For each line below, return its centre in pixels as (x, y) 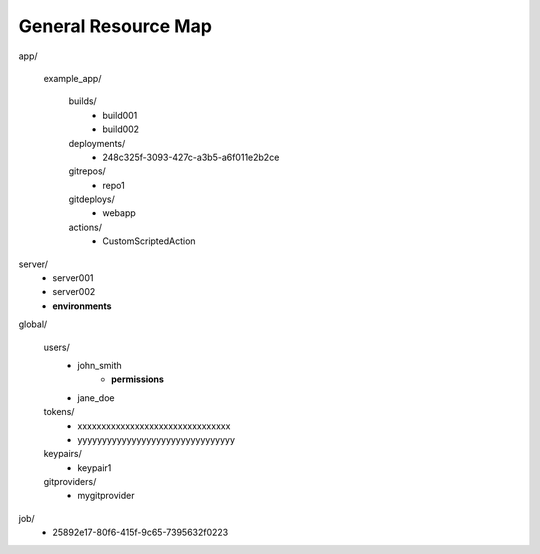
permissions (138, 379)
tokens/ (59, 412)
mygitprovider (106, 496)
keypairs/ (62, 454)
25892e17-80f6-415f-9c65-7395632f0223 (140, 532)
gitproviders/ (70, 482)
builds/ (82, 101)
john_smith (99, 365)
